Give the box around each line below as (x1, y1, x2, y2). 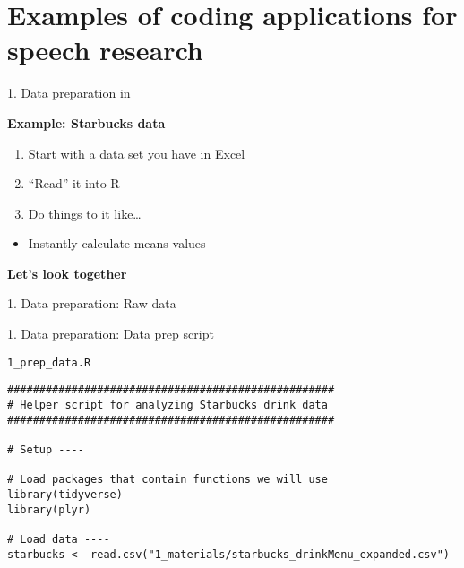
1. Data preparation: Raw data (7, 294, 176, 313)
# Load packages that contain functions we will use (7, 473, 328, 486)
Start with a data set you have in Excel (28, 143, 245, 162)
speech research (7, 31, 203, 68)
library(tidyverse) (7, 487, 123, 501)
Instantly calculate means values (28, 234, 206, 253)
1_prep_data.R (7, 356, 91, 369)
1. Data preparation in (7, 83, 131, 102)
